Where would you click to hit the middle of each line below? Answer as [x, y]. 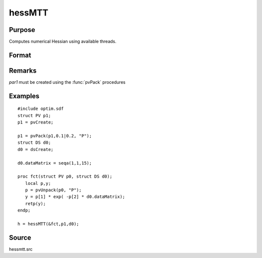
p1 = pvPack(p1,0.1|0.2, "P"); [55, 136]
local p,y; [38, 183]
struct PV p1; [34, 115]
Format [20, 55]
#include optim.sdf [41, 109]
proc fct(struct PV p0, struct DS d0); [65, 176]
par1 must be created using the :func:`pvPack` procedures [67, 82]
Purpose [22, 30]
